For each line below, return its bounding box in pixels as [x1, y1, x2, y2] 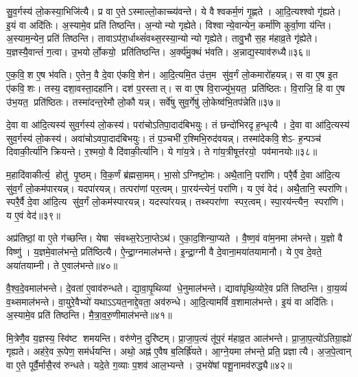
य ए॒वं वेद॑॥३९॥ [6, 207, 60, 222]
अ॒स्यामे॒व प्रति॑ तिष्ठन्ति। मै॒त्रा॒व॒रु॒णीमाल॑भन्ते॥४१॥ [6, 308, 172, 322]
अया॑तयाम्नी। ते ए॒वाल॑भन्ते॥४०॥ [6, 258, 118, 272]
